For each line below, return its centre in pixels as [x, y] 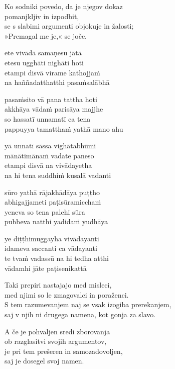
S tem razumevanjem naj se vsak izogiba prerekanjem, [88, 304]
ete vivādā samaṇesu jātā [43, 53]
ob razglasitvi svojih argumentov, [56, 341]
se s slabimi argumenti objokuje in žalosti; [69, 26]
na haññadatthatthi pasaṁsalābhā [57, 82]
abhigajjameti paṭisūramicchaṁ [53, 202]
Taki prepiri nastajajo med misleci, [58, 285]
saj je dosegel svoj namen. [44, 361]
